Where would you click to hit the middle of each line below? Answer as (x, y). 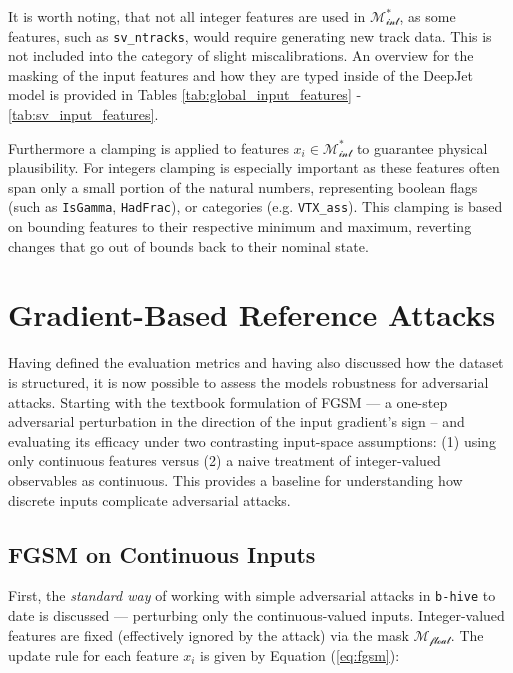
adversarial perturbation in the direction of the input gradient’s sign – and (236, 421)
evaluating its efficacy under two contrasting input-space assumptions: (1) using (252, 440)
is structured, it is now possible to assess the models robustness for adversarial (248, 381)
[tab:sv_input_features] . (83, 114)
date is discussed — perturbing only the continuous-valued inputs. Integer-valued (256, 614)
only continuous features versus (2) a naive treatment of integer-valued (224, 460)
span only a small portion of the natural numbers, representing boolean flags (243, 186)
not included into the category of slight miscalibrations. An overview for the (241, 55)
